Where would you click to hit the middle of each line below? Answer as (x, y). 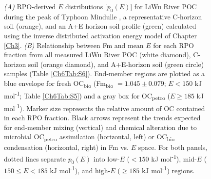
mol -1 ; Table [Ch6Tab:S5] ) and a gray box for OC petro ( (87, 96)
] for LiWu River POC (163, 6)
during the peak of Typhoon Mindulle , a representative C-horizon (103, 16)
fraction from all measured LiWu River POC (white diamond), (97, 55)
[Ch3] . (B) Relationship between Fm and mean (74, 45)
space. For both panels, (173, 147)
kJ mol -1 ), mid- (174, 158)
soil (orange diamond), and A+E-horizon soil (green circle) (116, 64)
